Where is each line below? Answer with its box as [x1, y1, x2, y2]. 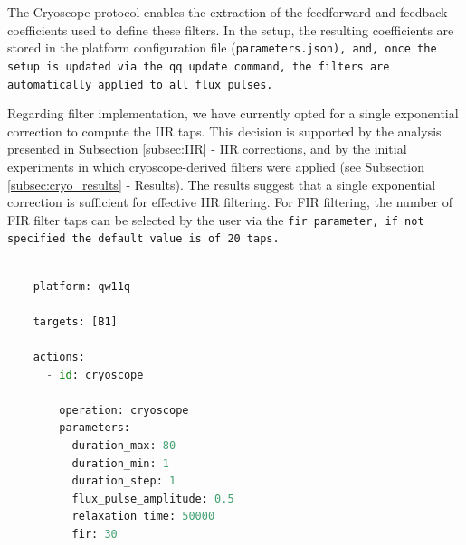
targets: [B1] [33, 315, 118, 328]
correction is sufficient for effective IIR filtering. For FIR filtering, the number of [7, 193, 452, 211]
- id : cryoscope [45, 368, 144, 381]
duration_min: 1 [71, 456, 169, 470]
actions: [33, 351, 85, 363]
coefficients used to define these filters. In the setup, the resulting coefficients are [7, 20, 454, 39]
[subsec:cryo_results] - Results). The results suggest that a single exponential [7, 174, 436, 193]
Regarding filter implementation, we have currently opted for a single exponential [7, 104, 459, 123]
